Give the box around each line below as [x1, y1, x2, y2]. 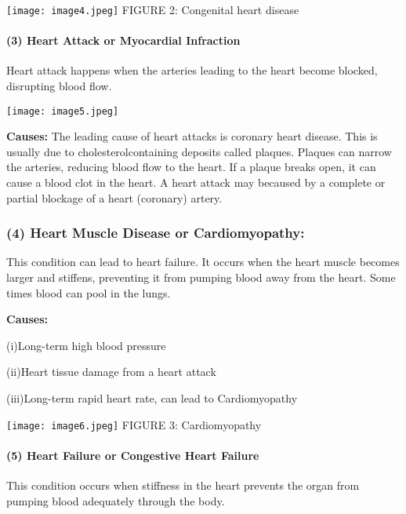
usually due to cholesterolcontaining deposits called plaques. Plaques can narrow [6, 143, 392, 159]
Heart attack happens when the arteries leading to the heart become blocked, [6, 62, 378, 78]
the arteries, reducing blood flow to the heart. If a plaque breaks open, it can [6, 159, 376, 175]
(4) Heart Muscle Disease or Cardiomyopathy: [6, 223, 305, 242]
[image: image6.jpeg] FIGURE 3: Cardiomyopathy [6, 416, 262, 432]
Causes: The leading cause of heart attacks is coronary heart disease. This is [6, 128, 378, 144]
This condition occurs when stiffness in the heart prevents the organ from [6, 477, 360, 494]
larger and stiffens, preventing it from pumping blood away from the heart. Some [6, 269, 396, 286]
